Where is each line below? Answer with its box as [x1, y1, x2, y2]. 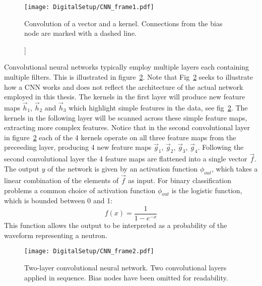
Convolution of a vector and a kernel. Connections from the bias [24, 18, 223, 28]
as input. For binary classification [128, 175, 232, 186]
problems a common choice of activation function [4, 185, 156, 195]
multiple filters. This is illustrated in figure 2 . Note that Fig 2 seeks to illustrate [4, 72, 253, 82]
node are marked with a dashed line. [24, 28, 137, 38]
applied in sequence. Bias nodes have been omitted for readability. [24, 272, 228, 282]
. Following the [198, 142, 244, 152]
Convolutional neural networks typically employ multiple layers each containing [4, 62, 249, 72]
